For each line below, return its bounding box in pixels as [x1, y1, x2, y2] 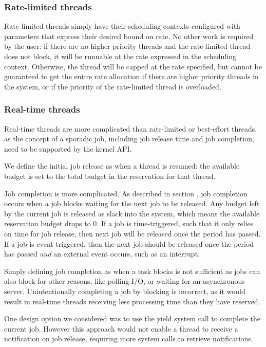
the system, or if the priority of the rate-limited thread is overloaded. [4, 81, 221, 92]
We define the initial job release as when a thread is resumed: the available [4, 160, 240, 171]
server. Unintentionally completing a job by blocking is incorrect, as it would [4, 285, 245, 296]
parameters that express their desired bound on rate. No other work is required [4, 30, 254, 41]
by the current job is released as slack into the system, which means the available [4, 208, 260, 218]
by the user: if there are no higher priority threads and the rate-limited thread [4, 41, 251, 51]
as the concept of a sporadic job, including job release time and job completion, [4, 133, 254, 144]
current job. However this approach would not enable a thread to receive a [4, 323, 238, 334]
